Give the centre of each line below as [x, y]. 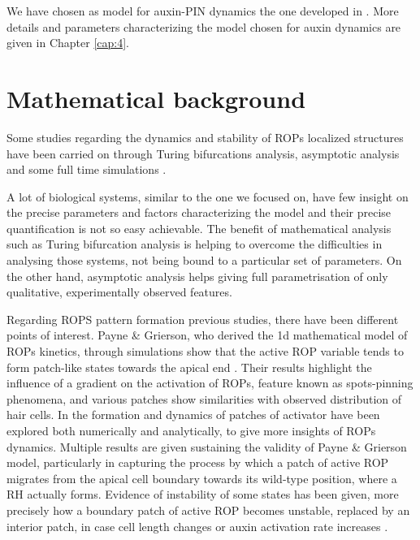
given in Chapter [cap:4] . [68, 43]
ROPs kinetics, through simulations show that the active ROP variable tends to [205, 351]
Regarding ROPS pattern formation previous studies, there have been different [203, 319]
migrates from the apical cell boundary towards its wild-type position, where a [202, 478]
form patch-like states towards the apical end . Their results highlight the [189, 367]
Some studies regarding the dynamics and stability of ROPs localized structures [205, 137]
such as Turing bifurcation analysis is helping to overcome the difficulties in [195, 244]
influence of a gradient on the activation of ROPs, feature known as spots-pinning [210, 383]
